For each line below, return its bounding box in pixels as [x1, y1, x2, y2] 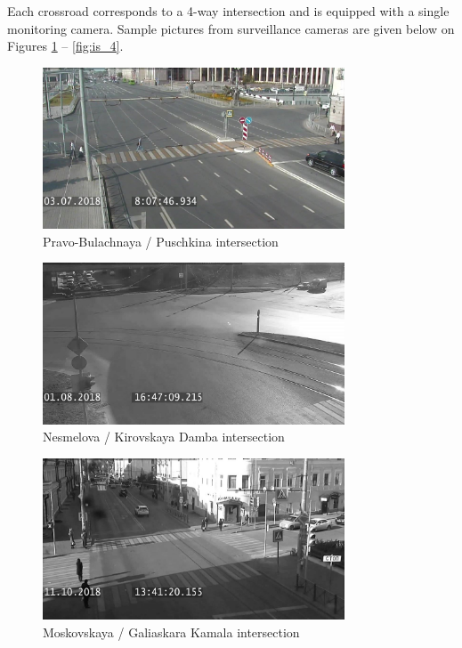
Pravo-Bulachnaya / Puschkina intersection [43, 231, 279, 250]
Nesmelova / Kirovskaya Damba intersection [43, 427, 285, 446]
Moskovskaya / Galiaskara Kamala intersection [43, 622, 300, 641]
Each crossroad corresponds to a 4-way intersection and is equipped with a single [7, 2, 450, 20]
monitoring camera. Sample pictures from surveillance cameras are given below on [7, 19, 455, 37]
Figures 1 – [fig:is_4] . [7, 36, 124, 55]
